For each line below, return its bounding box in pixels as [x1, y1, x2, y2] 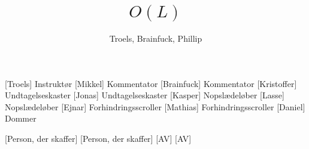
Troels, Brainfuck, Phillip [109, 32, 202, 44]
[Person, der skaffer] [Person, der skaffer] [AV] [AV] [5, 132, 192, 144]
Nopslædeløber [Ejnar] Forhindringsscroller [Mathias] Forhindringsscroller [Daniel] [5, 100, 305, 113]
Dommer [5, 112, 37, 125]
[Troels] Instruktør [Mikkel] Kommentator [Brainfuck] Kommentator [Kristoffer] [5, 77, 297, 89]
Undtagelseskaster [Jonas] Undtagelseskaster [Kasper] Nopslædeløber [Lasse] [5, 89, 284, 101]
